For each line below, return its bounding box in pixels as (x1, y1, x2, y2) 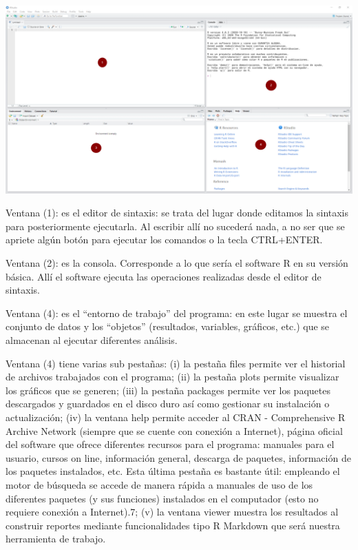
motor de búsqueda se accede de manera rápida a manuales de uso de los (6, 477, 313, 491)
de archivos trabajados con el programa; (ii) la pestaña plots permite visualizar (6, 369, 339, 384)
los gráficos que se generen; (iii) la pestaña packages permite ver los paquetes (6, 383, 330, 397)
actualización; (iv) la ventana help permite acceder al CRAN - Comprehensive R (6, 409, 346, 424)
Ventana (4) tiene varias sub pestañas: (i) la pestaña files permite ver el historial (6, 356, 346, 370)
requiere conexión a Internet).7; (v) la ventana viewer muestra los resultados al (6, 505, 339, 519)
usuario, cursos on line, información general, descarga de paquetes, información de (6, 450, 351, 465)
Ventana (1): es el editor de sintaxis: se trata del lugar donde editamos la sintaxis (6, 205, 349, 220)
